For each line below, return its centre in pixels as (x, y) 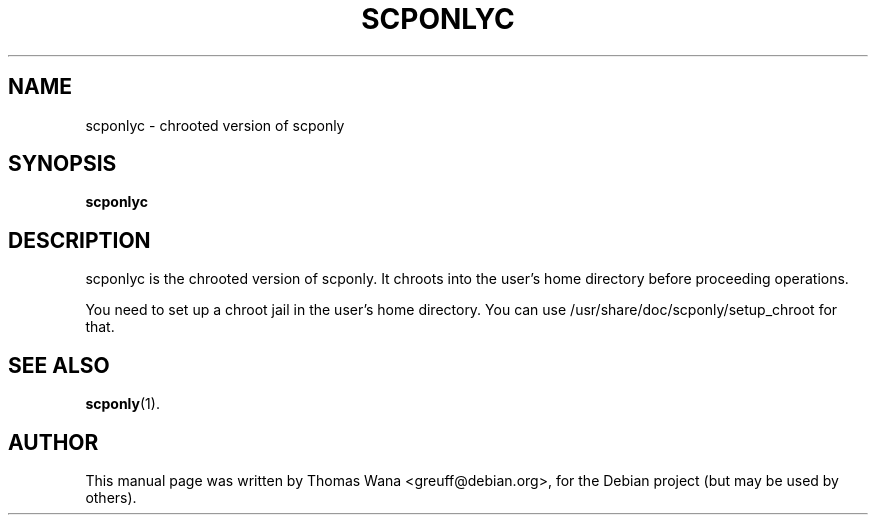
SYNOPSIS (62, 164)
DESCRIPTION (79, 240)
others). (111, 497)
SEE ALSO (59, 365)
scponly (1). (122, 404)
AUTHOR (53, 442)
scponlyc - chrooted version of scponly (215, 125)
